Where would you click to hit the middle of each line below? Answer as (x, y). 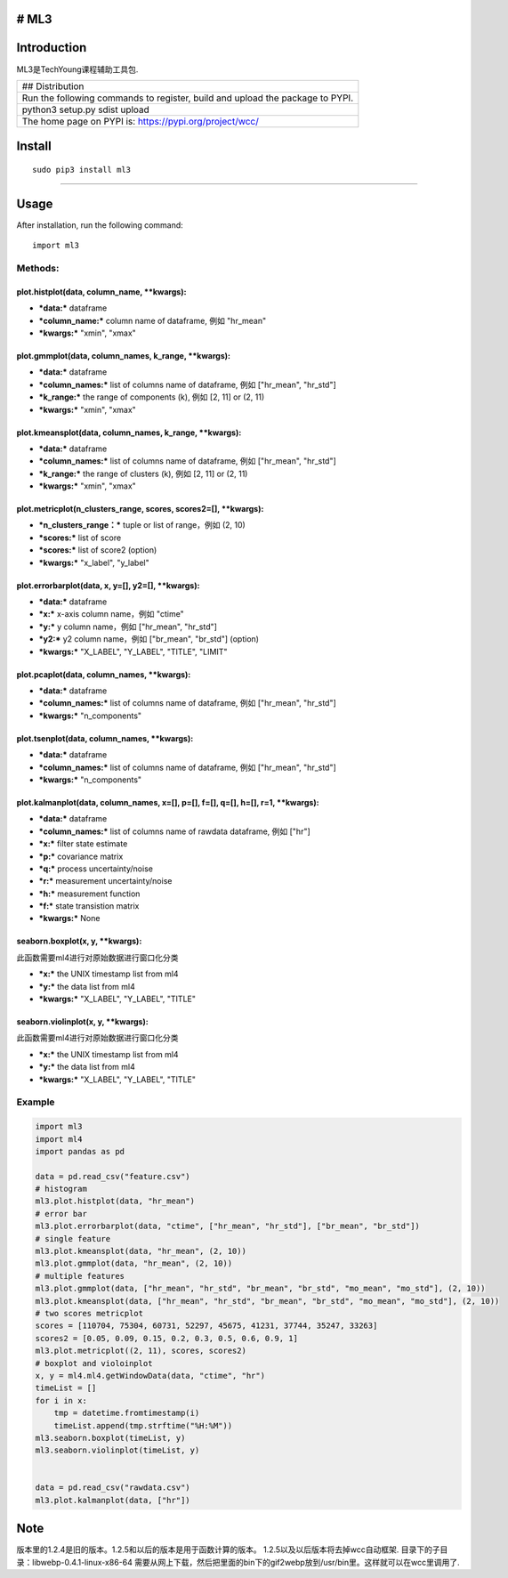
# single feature (73, 1238)
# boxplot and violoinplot (94, 1363)
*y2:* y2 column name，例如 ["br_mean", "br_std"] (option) (149, 639)
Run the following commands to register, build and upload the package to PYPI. (188, 98)
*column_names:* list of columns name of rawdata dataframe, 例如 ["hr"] (174, 831)
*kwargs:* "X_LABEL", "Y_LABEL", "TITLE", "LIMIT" (133, 651)
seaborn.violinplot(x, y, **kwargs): (82, 1022)
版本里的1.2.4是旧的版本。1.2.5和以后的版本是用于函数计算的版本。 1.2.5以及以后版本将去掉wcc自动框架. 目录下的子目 (232, 1550)
